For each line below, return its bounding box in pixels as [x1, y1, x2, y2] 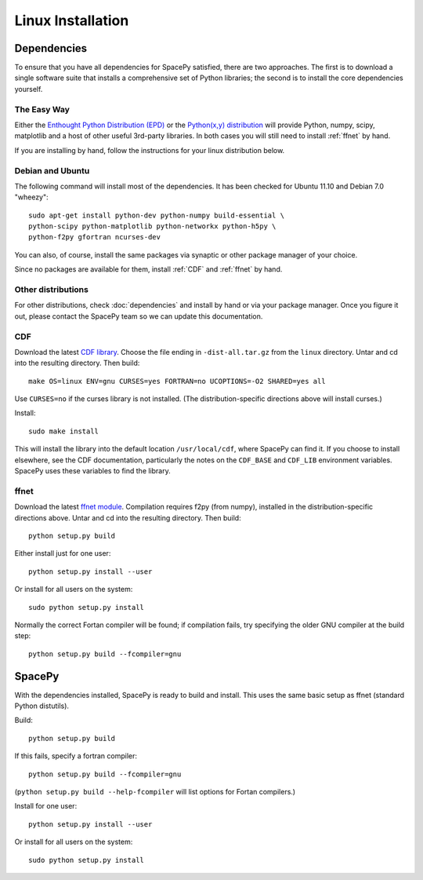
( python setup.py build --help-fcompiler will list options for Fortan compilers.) [14, 787, 296, 796]
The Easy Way [14, 104, 70, 115]
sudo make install [28, 426, 99, 436]
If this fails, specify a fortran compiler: [14, 751, 137, 761]
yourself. [14, 84, 43, 93]
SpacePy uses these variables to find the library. [14, 466, 172, 476]
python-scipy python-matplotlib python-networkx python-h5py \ [28, 222, 277, 231]
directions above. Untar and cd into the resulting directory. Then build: [14, 513, 242, 522]
